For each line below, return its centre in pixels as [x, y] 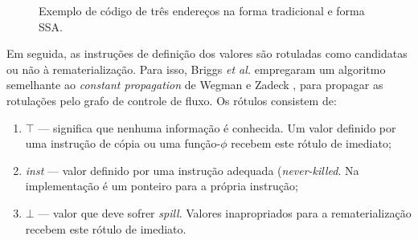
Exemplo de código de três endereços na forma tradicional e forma [202, 10]
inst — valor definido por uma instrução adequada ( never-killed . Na [192, 170]
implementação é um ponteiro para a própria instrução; [162, 186]
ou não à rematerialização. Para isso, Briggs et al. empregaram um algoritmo [196, 69]
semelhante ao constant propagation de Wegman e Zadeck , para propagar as [195, 85]
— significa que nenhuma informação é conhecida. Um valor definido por [217, 127]
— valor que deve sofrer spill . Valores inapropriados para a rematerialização [225, 212]
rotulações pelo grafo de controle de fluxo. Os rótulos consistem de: [172, 100]
